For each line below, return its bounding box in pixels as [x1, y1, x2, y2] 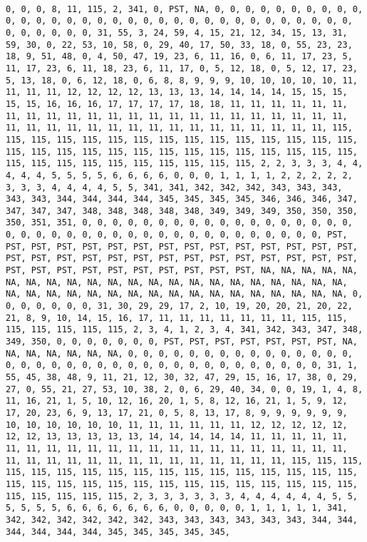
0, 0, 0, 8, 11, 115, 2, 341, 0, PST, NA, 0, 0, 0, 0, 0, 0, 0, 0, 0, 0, [6, 4, 363, 14]
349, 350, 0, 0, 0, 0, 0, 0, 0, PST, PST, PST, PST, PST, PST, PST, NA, [6, 337, 358, 347]
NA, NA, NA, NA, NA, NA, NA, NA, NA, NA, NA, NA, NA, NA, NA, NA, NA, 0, [6, 289, 363, 300]
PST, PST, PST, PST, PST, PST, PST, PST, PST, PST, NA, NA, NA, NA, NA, [6, 265, 358, 276]
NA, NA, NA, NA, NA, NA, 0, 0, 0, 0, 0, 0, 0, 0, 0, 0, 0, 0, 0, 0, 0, [6, 348, 353, 359]
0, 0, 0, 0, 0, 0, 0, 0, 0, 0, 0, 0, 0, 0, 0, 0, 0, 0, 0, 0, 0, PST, [6, 230, 348, 240]
